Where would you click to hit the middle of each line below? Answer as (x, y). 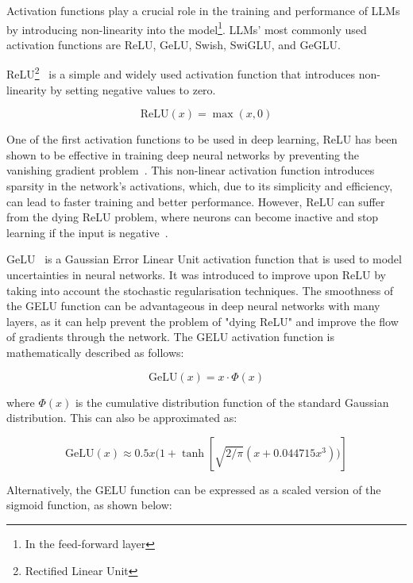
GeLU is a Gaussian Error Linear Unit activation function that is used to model (204, 259)
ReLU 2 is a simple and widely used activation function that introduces (181, 73)
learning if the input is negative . (87, 232)
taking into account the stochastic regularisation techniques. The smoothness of (200, 290)
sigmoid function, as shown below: (89, 505)
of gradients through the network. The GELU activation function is (171, 337)
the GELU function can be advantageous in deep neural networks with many (193, 306)
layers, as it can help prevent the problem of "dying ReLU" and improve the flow (203, 321)
